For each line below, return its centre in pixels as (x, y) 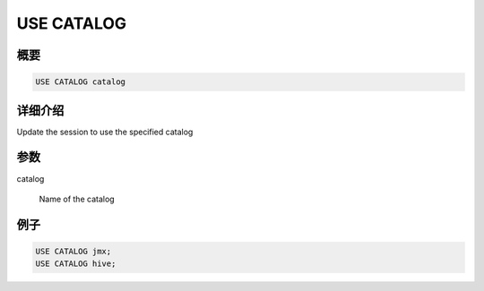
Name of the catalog (77, 199)
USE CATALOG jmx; (73, 251)
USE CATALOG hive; (76, 264)
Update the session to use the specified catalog (105, 132)
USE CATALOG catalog (80, 82)
